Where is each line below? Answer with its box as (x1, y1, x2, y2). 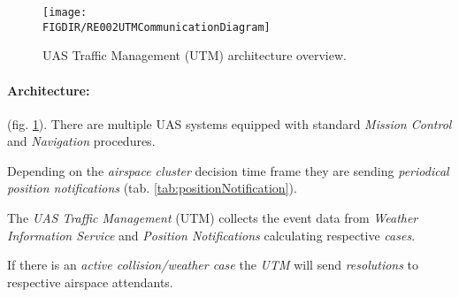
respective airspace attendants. (7, 272, 173, 291)
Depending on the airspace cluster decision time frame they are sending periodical (7, 161, 449, 179)
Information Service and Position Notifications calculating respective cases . (7, 225, 416, 244)
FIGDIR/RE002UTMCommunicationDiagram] (42, 20, 271, 34)
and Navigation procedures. (7, 132, 156, 150)
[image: (42, 6, 88, 19)
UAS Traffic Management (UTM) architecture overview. (42, 46, 347, 65)
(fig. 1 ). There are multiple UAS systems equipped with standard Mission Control (7, 114, 452, 133)
